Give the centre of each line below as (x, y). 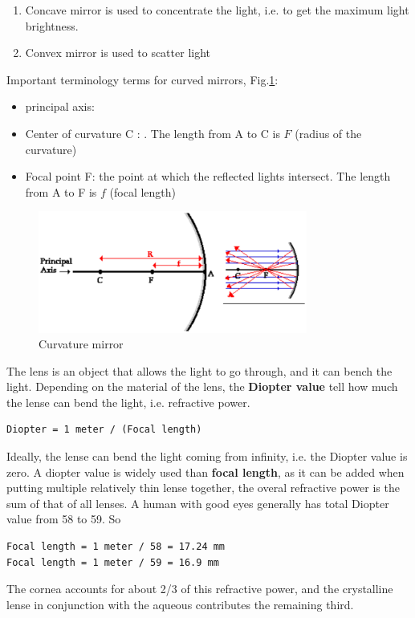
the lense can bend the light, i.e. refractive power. (128, 402)
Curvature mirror (81, 344)
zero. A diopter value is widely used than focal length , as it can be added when (205, 472)
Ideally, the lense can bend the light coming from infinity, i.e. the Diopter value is (207, 456)
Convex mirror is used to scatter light (118, 53)
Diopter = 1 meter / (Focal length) (104, 430)
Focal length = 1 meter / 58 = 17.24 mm (116, 547)
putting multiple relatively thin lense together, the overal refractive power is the (203, 488)
